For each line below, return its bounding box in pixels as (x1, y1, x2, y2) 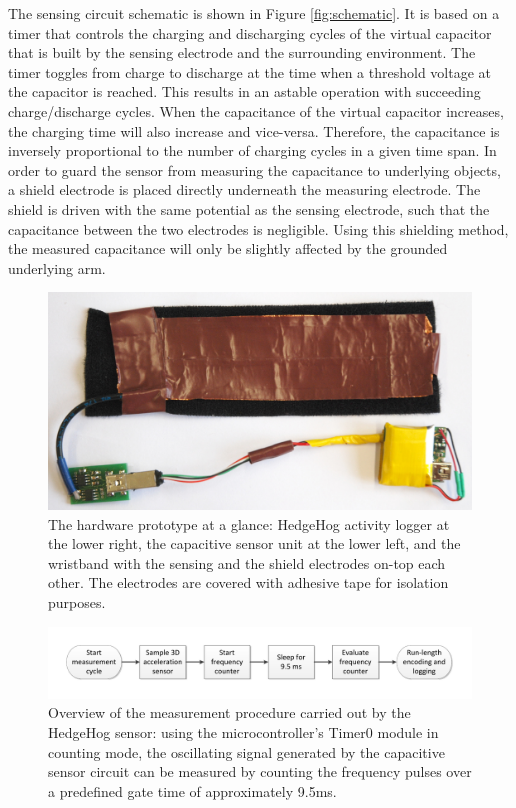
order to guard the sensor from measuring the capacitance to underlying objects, (8, 159, 501, 180)
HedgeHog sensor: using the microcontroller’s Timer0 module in (48, 721, 439, 742)
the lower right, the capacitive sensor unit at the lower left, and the (48, 533, 461, 554)
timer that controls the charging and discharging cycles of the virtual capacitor (8, 22, 492, 43)
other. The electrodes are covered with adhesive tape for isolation (48, 572, 449, 593)
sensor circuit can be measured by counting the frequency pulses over (48, 761, 472, 782)
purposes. (48, 592, 106, 613)
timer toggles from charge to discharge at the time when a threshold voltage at (8, 61, 491, 82)
